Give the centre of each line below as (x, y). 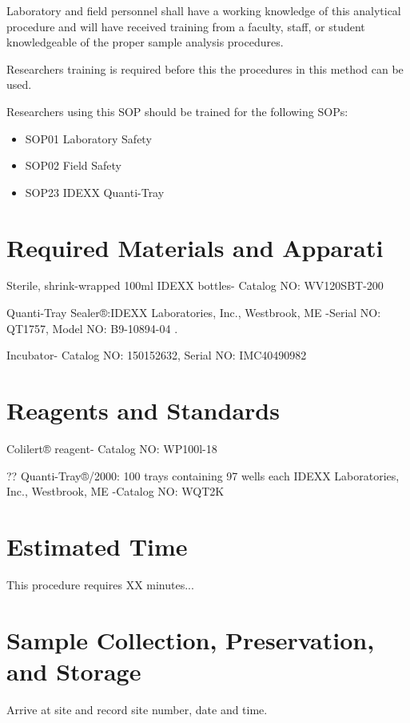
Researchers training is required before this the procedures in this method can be (205, 68)
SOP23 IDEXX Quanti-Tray (95, 192)
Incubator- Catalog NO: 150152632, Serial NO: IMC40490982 (157, 355)
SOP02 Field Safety (73, 165)
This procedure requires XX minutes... (100, 584)
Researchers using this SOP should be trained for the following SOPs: (177, 111)
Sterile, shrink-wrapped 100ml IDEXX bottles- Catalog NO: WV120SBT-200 (195, 285)
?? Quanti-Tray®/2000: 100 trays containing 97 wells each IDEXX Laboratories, (203, 475)
